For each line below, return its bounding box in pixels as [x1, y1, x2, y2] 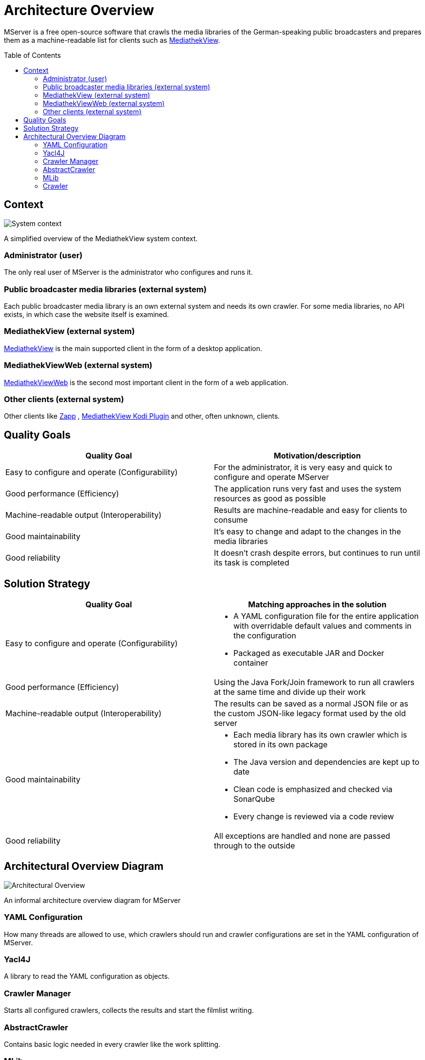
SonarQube [233, 794, 275, 804]
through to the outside [214, 841, 295, 851]
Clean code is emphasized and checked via [233, 784, 392, 795]
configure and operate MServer [214, 472, 329, 482]
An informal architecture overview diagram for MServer [4, 896, 181, 904]
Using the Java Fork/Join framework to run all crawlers [214, 677, 415, 688]
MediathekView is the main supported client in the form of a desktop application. [4, 344, 262, 353]
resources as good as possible [214, 494, 326, 504]
